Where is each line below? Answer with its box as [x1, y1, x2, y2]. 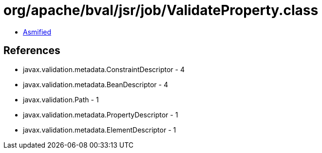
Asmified [23, 27, 52, 36]
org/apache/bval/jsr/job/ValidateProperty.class [3, 2, 319, 19]
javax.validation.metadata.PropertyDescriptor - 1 [23, 110, 178, 119]
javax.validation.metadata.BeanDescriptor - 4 [23, 80, 168, 89]
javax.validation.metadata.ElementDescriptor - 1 [23, 125, 176, 134]
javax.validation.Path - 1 [23, 95, 99, 104]
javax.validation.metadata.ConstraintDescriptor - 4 [23, 65, 185, 74]
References [3, 44, 60, 57]
